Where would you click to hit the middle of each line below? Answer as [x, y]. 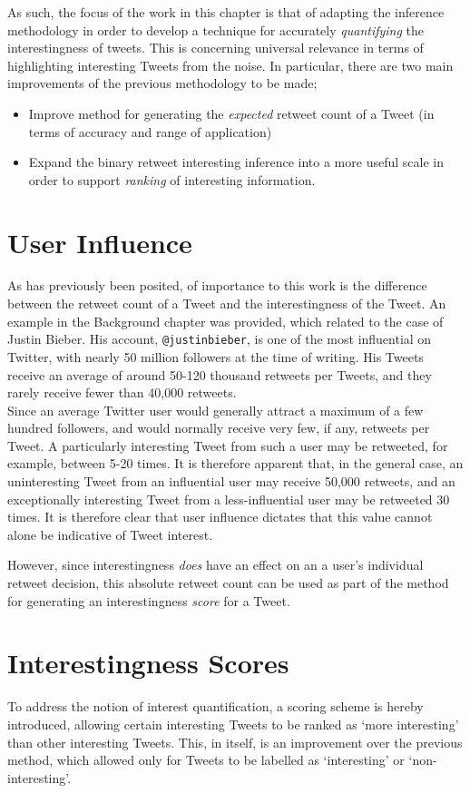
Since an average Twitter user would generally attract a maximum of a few [215, 410]
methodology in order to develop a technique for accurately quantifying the [216, 29]
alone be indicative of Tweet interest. [110, 534]
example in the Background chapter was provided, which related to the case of [225, 321]
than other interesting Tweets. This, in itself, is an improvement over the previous [235, 742]
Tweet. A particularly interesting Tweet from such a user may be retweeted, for [228, 445]
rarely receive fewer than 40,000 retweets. [122, 392]
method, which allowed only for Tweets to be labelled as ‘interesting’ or [206, 760]
